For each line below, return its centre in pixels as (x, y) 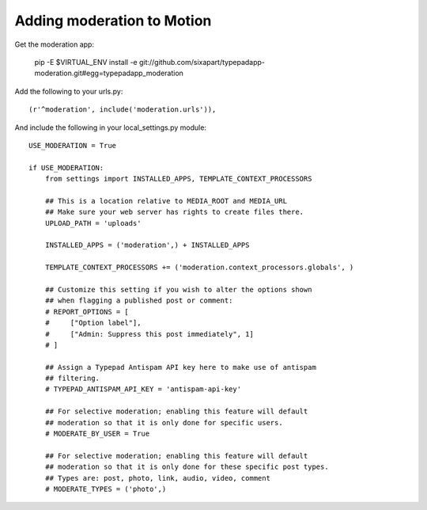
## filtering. (72, 379)
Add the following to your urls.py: (69, 91)
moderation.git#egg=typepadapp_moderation (109, 73)
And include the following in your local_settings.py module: (111, 127)
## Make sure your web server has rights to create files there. (174, 212)
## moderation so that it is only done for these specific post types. (187, 467)
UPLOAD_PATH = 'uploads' (93, 223)
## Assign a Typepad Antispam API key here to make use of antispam (180, 367)
